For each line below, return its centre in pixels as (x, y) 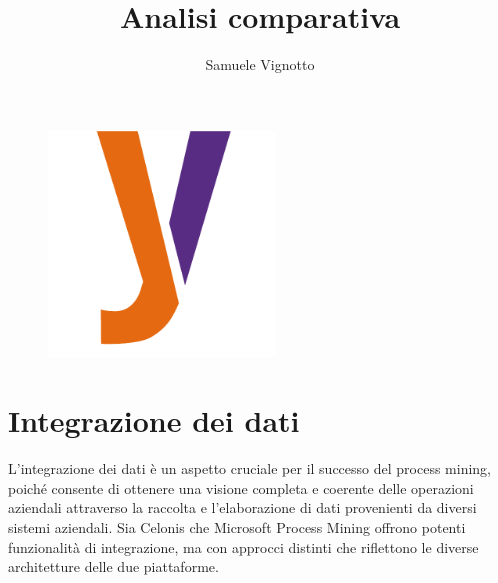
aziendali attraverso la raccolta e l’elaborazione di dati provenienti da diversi (242, 507)
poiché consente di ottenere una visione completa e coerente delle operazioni (241, 487)
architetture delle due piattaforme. (113, 566)
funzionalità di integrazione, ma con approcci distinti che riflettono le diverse (243, 546)
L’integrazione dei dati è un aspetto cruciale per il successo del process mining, (249, 468)
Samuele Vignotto (260, 64)
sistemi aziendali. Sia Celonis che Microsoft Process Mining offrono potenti (237, 526)
